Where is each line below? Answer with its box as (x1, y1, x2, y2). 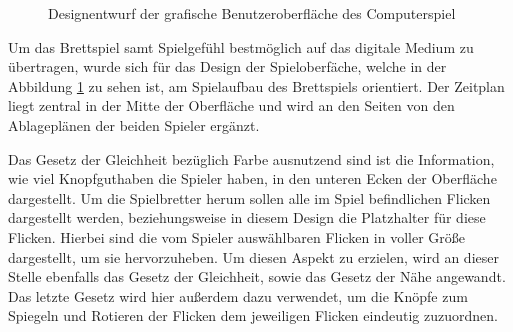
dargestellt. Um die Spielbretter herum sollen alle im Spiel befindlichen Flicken (8, 187, 491, 208)
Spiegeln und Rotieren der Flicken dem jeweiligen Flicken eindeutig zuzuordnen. (8, 305, 498, 326)
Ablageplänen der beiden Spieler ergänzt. (8, 114, 260, 135)
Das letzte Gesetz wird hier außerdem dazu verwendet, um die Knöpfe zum (8, 285, 468, 306)
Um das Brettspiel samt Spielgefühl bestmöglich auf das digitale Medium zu (8, 36, 474, 57)
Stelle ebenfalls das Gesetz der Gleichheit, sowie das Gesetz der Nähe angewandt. (8, 266, 506, 287)
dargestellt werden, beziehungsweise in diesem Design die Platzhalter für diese (8, 207, 486, 228)
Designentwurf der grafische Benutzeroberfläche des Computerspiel (48, 3, 456, 23)
